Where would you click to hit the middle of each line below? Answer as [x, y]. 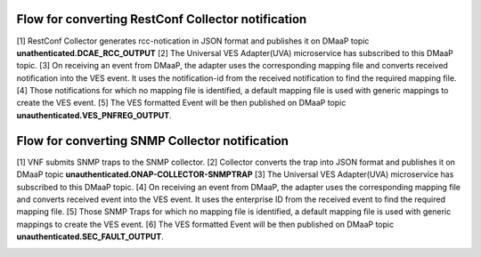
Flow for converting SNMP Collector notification [153, 141]
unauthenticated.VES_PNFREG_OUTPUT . [94, 115]
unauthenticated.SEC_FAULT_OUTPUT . [90, 237]
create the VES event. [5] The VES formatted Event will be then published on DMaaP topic [181, 103]
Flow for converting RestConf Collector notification [162, 19]
